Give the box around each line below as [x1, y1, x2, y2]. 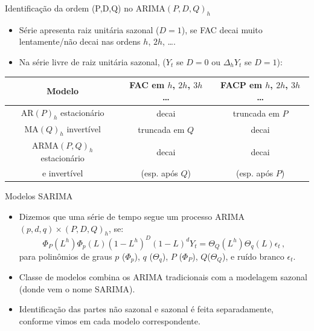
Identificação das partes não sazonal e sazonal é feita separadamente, [19, 303, 274, 315]
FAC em [129, 79, 165, 91]
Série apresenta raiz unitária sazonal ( [19, 23, 159, 36]
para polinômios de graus [19, 249, 112, 262]
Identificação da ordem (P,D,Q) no [5, 2, 133, 14]
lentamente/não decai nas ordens [19, 35, 141, 48]
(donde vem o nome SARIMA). [19, 282, 135, 295]
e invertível [42, 167, 83, 179]
